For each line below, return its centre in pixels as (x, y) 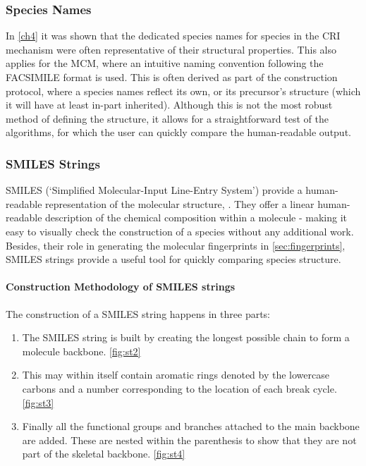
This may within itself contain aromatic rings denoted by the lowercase (176, 375)
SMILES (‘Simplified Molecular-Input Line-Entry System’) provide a (154, 190)
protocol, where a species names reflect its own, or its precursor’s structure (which (183, 91)
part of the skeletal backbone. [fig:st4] (104, 454)
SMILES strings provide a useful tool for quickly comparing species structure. (173, 259)
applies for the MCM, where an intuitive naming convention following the (165, 63)
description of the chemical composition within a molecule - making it (196, 217)
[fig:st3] (38, 402)
